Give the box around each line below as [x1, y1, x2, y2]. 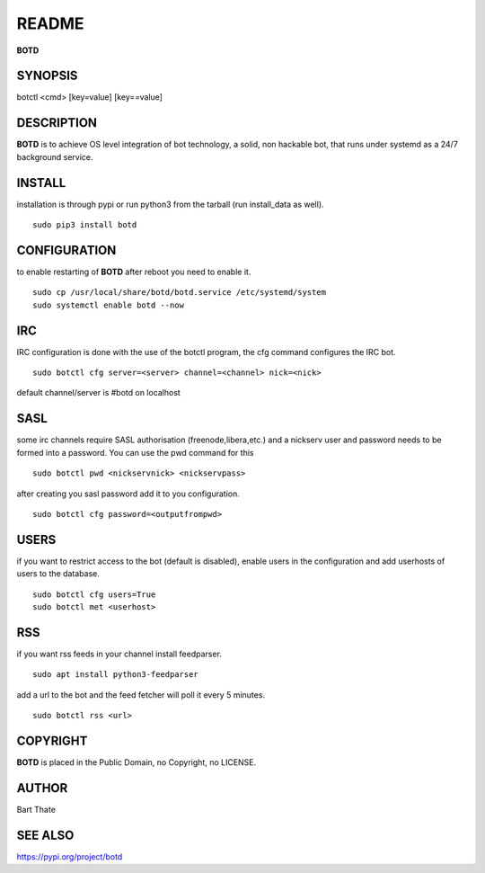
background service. [16, 151, 93, 162]
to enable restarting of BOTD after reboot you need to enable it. [16, 266, 251, 277]
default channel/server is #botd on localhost [16, 388, 181, 398]
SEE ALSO [16, 827, 75, 842]
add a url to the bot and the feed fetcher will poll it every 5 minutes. [16, 689, 265, 700]
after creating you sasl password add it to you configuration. [16, 488, 240, 499]
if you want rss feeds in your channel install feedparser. [16, 648, 222, 659]
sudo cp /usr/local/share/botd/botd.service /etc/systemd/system [32, 288, 327, 298]
